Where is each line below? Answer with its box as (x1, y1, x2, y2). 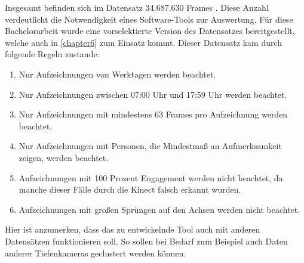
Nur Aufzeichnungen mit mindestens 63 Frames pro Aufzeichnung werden (19, 108, 288, 120)
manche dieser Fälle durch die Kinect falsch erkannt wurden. (19, 183, 241, 196)
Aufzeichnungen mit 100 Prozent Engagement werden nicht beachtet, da (19, 171, 283, 184)
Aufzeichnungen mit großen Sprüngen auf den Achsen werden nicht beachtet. (19, 203, 300, 215)
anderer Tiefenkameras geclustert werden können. (5, 246, 186, 259)
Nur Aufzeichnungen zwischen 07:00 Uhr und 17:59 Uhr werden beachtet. (19, 88, 287, 100)
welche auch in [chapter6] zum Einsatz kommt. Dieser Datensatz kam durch (5, 36, 282, 48)
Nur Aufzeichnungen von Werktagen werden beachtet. (19, 67, 216, 80)
